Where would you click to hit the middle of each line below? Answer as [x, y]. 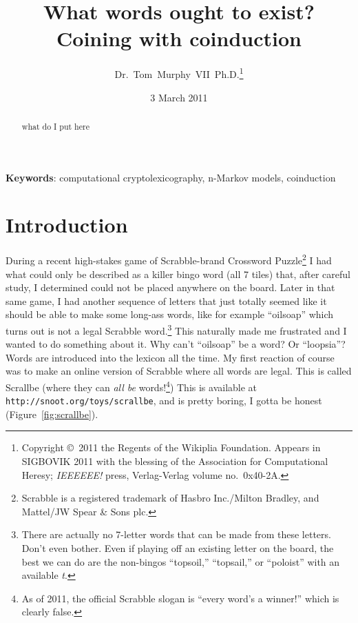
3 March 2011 [179, 97]
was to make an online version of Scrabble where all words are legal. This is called [179, 371]
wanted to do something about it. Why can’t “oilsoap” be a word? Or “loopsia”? [176, 344]
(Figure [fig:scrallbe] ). [52, 414]
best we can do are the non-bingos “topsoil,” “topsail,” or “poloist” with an [181, 561]
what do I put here [55, 126]
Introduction [67, 225]
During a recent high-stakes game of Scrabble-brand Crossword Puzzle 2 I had [169, 259]
